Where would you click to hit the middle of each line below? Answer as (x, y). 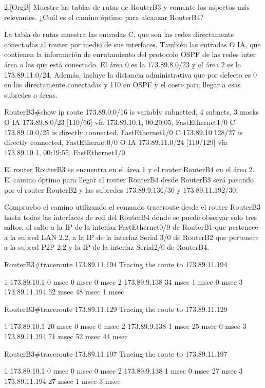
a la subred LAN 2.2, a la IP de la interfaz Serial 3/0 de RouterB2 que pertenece (131, 237)
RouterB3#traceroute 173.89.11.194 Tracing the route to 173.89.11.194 (116, 264)
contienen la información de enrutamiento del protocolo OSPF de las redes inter (130, 54)
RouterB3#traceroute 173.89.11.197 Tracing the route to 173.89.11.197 (116, 353)
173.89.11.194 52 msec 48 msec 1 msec (64, 292)
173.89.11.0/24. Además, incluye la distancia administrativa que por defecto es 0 (130, 74)
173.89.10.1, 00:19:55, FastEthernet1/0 (65, 152)
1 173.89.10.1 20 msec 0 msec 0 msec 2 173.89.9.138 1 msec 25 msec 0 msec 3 (125, 326)
